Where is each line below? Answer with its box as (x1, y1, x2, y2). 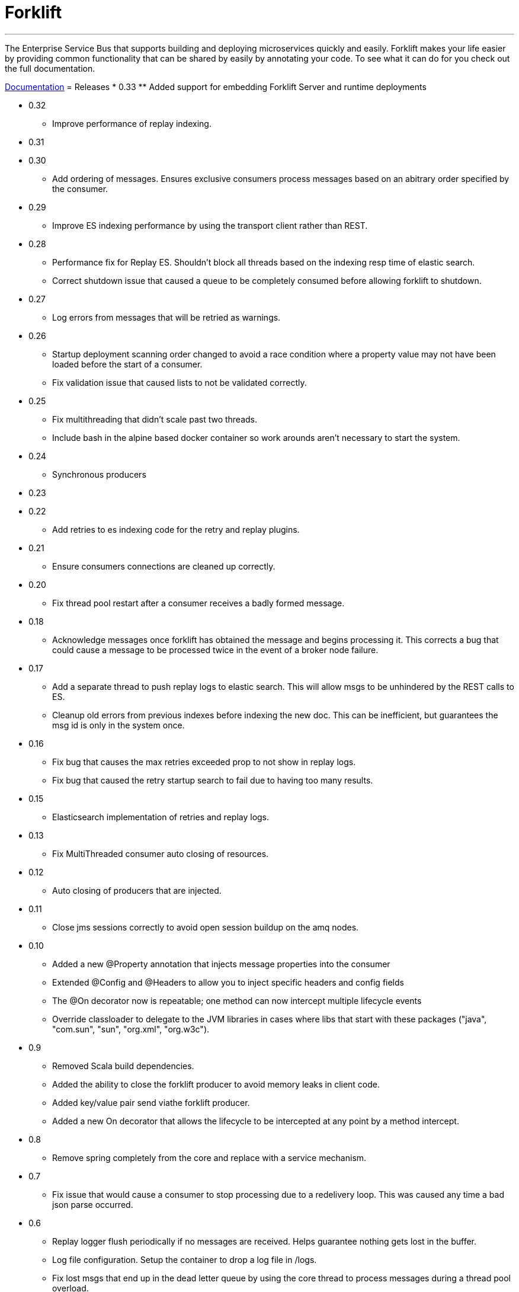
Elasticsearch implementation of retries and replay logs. (52, 811, 270, 822)
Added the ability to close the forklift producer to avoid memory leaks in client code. (52, 1079, 380, 1089)
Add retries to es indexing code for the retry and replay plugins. (52, 524, 300, 535)
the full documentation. (5, 63, 95, 73)
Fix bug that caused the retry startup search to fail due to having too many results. (52, 775, 373, 785)
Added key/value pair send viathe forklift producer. (52, 1097, 250, 1108)
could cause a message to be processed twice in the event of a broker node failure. (52, 644, 379, 655)
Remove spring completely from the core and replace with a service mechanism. (52, 1152, 367, 1163)
